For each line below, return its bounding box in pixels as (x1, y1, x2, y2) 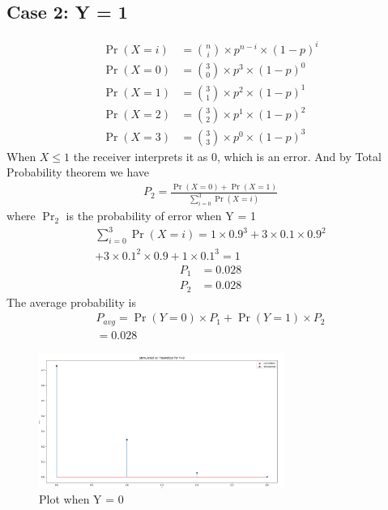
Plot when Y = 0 (39, 491, 124, 508)
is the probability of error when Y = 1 (66, 207, 256, 224)
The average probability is (6, 293, 136, 310)
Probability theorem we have (6, 164, 150, 181)
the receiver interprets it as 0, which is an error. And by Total (73, 147, 382, 164)
